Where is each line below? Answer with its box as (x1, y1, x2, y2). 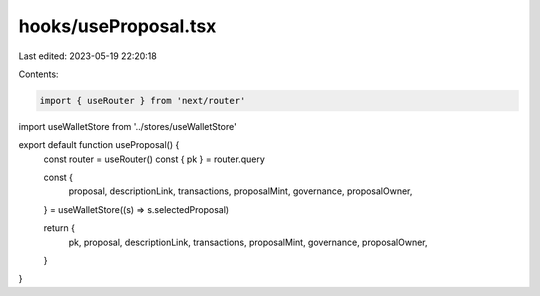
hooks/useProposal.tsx (18, 15, 217, 37)
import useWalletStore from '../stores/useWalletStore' (18, 120, 237, 132)
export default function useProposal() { (18, 139, 180, 151)
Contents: (18, 68, 59, 80)
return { (43, 222, 75, 234)
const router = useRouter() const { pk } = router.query (43, 153, 265, 165)
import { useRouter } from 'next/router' (39, 95, 246, 106)
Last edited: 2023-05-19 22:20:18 (18, 50, 157, 62)
